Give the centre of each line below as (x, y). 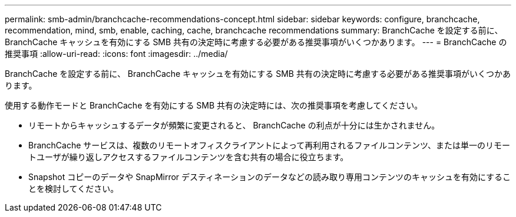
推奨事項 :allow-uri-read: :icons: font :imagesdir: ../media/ (116, 54)
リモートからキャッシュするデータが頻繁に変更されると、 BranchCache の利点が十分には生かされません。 (234, 125)
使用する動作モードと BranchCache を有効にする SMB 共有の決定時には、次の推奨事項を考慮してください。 (214, 105)
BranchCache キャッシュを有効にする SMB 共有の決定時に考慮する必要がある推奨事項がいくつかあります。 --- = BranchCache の (256, 42)
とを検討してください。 (74, 189)
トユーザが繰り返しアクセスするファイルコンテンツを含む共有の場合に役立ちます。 (188, 157)
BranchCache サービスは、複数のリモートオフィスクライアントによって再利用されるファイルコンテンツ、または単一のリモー (269, 145)
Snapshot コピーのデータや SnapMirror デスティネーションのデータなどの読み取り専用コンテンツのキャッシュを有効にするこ (270, 177)
